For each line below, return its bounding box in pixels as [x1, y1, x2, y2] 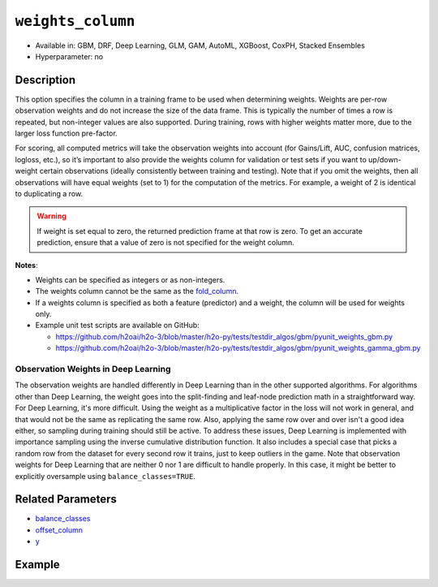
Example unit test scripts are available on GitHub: [35, 321, 200, 330]
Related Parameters [15, 492, 118, 507]
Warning [36, 211, 67, 221]
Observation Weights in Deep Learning [15, 364, 171, 375]
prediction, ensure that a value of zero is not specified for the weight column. [36, 238, 295, 248]
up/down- [367, 154, 401, 164]
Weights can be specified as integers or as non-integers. [35, 274, 225, 284]
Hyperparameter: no [35, 51, 104, 61]
